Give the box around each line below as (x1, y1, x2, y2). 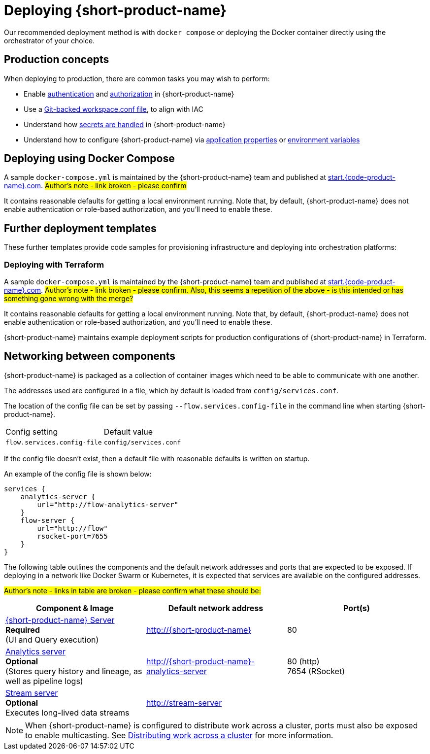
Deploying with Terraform (4, 259, 104, 270)
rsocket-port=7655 (37, 532, 108, 540)
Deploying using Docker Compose (4, 152, 175, 165)
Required (5, 624, 40, 635)
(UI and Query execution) (5, 634, 99, 645)
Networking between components (4, 350, 176, 363)
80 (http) (287, 656, 320, 666)
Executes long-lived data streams (5, 707, 130, 718)
